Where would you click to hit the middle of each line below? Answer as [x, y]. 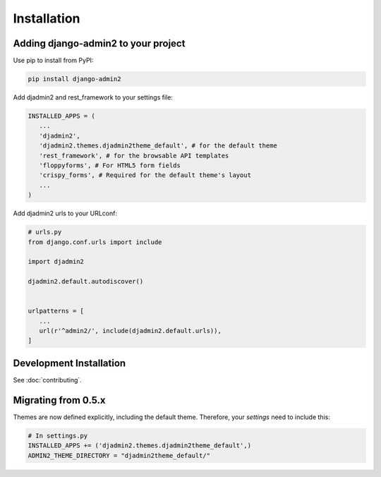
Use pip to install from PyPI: [53, 61]
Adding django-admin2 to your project [99, 43]
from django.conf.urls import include [95, 242]
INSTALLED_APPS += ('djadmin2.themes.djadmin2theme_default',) [140, 446]
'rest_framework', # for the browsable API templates [134, 156]
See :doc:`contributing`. [48, 380]
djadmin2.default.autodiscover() [86, 282]
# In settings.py [58, 435]
